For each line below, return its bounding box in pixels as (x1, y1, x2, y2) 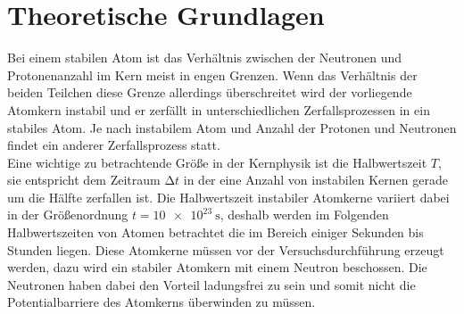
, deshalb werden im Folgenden (220, 205, 389, 224)
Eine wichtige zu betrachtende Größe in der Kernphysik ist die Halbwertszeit (7, 153, 427, 171)
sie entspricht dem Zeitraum (7, 170, 161, 189)
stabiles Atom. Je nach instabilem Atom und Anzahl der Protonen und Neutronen (7, 118, 457, 136)
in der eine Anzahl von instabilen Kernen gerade (183, 170, 448, 189)
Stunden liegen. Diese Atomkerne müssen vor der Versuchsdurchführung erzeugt (7, 240, 444, 259)
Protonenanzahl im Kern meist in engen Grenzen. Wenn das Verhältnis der (7, 65, 418, 84)
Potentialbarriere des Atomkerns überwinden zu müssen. (7, 293, 316, 311)
